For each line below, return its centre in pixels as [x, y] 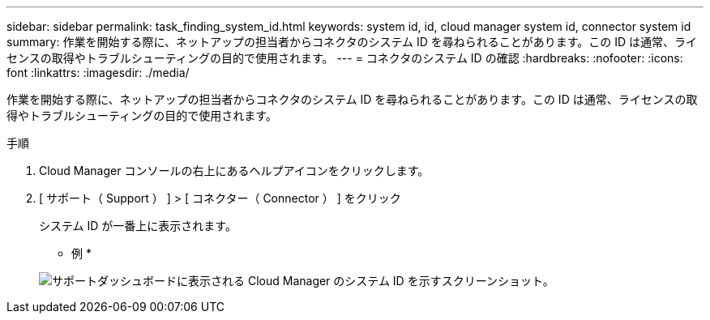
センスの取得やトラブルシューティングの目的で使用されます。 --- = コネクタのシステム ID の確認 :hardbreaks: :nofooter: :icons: [345, 58]
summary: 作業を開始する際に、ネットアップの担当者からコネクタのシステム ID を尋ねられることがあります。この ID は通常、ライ [352, 42]
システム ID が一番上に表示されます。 [138, 226]
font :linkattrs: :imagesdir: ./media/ [98, 73]
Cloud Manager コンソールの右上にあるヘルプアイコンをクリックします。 [234, 171]
